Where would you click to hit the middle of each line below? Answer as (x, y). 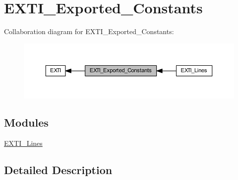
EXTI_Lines (23, 143)
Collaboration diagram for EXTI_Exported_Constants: (89, 31)
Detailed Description (58, 169)
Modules (26, 122)
